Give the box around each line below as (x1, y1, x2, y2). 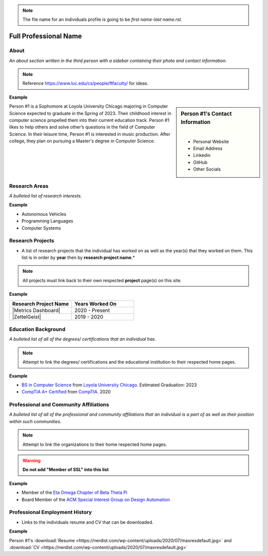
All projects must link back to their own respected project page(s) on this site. (22, 277, 182, 283)
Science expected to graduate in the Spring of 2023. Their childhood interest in (9, 110, 171, 116)
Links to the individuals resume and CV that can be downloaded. (21, 519, 154, 525)
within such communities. (9, 418, 62, 424)
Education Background (9, 326, 66, 332)
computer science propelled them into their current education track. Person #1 (9, 117, 170, 123)
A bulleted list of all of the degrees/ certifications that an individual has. (9, 336, 156, 342)
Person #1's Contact (181, 111, 232, 118)
